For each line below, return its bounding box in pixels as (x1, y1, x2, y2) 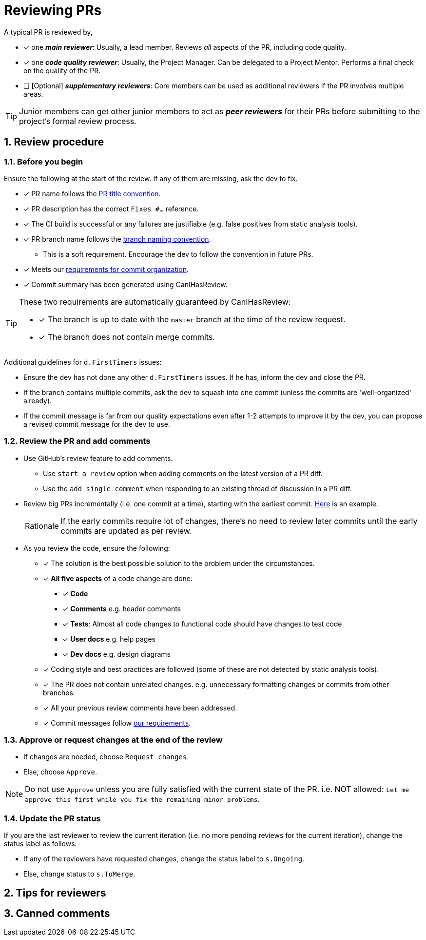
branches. (43, 688, 75, 697)
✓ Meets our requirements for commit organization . (23, 265, 189, 273)
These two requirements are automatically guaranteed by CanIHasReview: (19, 296, 291, 307)
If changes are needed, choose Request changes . (23, 752, 189, 761)
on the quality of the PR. (23, 66, 101, 75)
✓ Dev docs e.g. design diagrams (62, 649, 171, 658)
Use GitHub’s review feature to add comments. (23, 454, 173, 462)
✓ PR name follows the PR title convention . (23, 189, 161, 198)
